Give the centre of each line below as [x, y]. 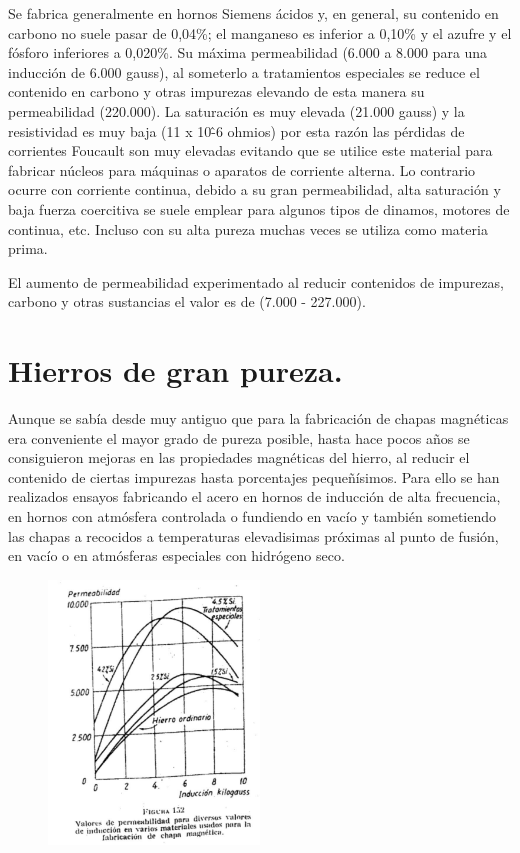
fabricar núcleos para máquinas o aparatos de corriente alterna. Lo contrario [242, 169]
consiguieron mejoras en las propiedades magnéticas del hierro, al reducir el [239, 457]
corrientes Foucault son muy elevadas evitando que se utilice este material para [250, 150]
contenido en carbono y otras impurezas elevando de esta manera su [216, 91]
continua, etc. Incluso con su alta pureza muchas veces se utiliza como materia [248, 228]
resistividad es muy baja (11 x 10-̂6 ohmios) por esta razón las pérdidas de [236, 130]
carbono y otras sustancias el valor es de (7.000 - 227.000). [187, 301]
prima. [28, 248]
